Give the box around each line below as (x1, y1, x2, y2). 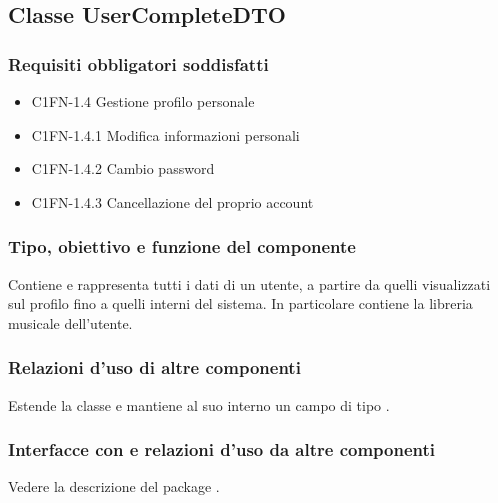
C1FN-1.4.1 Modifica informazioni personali (31, 124, 300, 145)
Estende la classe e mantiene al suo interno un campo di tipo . (8, 394, 390, 415)
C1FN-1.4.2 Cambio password (31, 158, 215, 179)
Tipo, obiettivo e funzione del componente (8, 234, 356, 259)
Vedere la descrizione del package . (8, 476, 220, 497)
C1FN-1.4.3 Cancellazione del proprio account (31, 191, 314, 212)
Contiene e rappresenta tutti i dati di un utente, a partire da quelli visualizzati (8, 273, 491, 294)
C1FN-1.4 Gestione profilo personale (31, 91, 255, 111)
